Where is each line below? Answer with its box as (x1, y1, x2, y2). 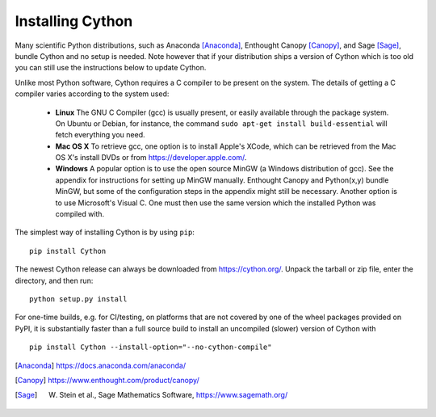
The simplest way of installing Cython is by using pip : (15, 227, 195, 238)
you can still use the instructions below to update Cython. (15, 63, 207, 73)
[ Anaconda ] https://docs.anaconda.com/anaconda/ (15, 360, 186, 370)
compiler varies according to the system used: (15, 89, 170, 99)
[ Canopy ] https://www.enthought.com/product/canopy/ (15, 375, 199, 385)
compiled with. (55, 209, 105, 219)
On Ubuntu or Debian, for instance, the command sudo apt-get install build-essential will (55, 118, 388, 128)
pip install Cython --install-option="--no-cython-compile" (29, 343, 272, 352)
